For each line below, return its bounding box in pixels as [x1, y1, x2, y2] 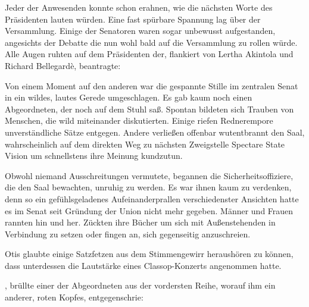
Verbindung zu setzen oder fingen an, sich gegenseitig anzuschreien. [5, 227, 251, 240]
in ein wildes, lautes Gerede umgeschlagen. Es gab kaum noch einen [5, 91, 252, 104]
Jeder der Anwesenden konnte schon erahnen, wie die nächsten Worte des [5, 1, 273, 13]
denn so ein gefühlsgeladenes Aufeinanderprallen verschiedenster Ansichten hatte [5, 192, 299, 205]
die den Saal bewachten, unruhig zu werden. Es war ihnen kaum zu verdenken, [5, 181, 292, 193]
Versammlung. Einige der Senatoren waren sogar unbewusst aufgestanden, [5, 24, 276, 37]
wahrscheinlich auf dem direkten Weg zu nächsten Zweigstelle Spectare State [5, 137, 285, 150]
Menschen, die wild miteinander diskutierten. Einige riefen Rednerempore [5, 114, 273, 127]
